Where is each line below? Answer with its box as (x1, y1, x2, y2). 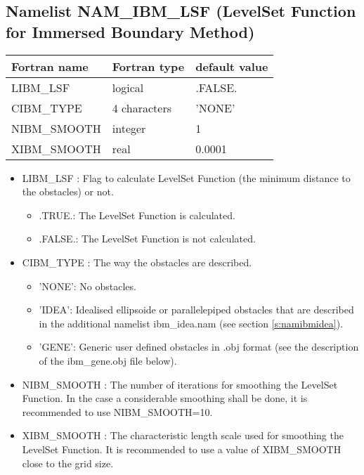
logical (112, 79, 144, 96)
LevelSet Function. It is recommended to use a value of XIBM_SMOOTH (22, 441, 342, 456)
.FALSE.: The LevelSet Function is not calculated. (39, 231, 256, 246)
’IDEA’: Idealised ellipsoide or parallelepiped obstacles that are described (39, 302, 354, 317)
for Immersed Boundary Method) (6, 20, 255, 42)
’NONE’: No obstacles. (39, 278, 136, 293)
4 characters (112, 99, 171, 116)
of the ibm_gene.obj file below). (39, 353, 177, 367)
